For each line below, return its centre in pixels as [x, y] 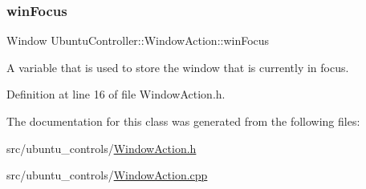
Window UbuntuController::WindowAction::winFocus [138, 40]
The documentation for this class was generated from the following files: [183, 121]
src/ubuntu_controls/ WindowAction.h [102, 148]
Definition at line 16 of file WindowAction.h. [116, 94]
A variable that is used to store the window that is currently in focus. [178, 67]
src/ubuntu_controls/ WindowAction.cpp [107, 175]
